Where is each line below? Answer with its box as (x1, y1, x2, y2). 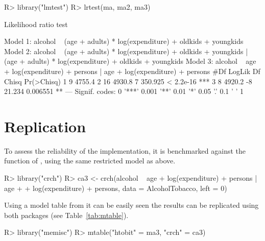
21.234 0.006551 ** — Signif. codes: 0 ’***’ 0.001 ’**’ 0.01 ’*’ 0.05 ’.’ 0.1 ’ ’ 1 (4, 86, 244, 97)
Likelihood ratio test (4, 18, 68, 29)
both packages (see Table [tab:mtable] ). (4, 209, 129, 220)
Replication (4, 115, 86, 136)
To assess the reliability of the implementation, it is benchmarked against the (4, 145, 246, 156)
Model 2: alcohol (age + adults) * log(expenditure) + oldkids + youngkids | (4, 45, 248, 56)
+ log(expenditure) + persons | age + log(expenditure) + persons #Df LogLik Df (4, 65, 260, 76)
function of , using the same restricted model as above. (4, 155, 176, 166)
